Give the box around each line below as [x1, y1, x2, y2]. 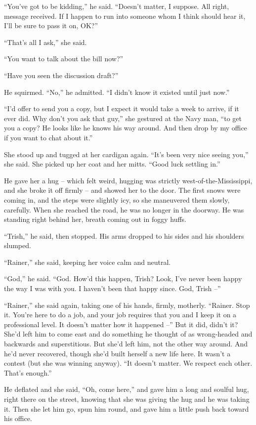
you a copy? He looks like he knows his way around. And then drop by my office [4, 123, 247, 133]
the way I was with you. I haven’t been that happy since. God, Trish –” [4, 283, 221, 294]
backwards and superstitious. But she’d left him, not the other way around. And [4, 339, 248, 349]
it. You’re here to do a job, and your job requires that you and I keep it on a [4, 309, 237, 320]
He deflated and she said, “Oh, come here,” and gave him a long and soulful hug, [4, 384, 249, 394]
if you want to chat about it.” [4, 132, 93, 142]
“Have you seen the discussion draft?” [4, 70, 119, 80]
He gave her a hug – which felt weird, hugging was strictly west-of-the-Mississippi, [4, 175, 253, 185]
